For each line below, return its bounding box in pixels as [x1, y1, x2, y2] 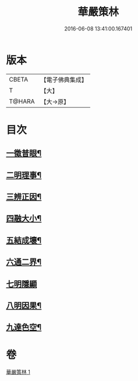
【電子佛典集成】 [40, 76, 88, 84]
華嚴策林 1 [6, 369, 30, 376]
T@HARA [9, 97, 35, 106]
